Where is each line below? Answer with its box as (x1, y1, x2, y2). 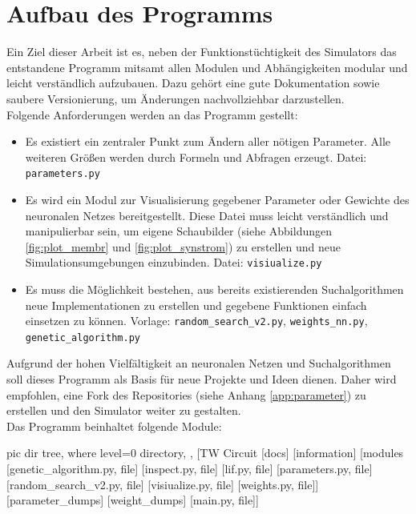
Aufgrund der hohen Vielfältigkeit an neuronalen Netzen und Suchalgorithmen (6, 355, 391, 371)
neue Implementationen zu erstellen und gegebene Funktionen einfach (25, 296, 367, 313)
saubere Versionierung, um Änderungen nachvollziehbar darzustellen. (6, 90, 345, 106)
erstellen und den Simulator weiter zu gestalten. (6, 402, 241, 419)
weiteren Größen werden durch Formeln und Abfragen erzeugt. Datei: (25, 148, 367, 165)
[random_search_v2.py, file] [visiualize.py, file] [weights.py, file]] (6, 476, 319, 492)
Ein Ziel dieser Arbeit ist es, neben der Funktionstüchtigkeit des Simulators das (6, 43, 397, 60)
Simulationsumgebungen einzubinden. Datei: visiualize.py (25, 254, 322, 271)
